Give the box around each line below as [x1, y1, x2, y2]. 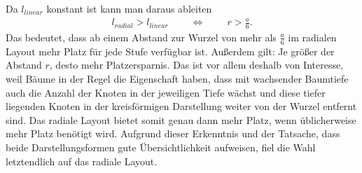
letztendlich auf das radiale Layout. [6, 153, 158, 168]
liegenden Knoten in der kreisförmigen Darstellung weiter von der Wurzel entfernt [6, 99, 357, 113]
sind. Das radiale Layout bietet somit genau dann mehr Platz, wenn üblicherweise [6, 112, 356, 127]
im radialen [288, 29, 337, 44]
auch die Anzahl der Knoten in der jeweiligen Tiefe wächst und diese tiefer [6, 85, 326, 99]
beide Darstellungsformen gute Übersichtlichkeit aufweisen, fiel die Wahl [6, 139, 316, 154]
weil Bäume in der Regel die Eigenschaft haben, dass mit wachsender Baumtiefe [6, 71, 349, 85]
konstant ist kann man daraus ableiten [46, 1, 212, 15]
